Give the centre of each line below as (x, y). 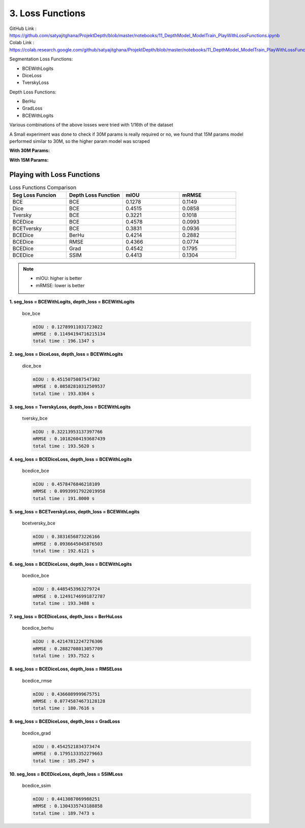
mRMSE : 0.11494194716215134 (69, 334)
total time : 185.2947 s (64, 761)
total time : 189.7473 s (64, 813)
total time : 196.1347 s (64, 341)
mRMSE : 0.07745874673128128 (69, 701)
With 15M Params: (29, 160)
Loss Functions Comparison (43, 187)
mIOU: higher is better (59, 278)
